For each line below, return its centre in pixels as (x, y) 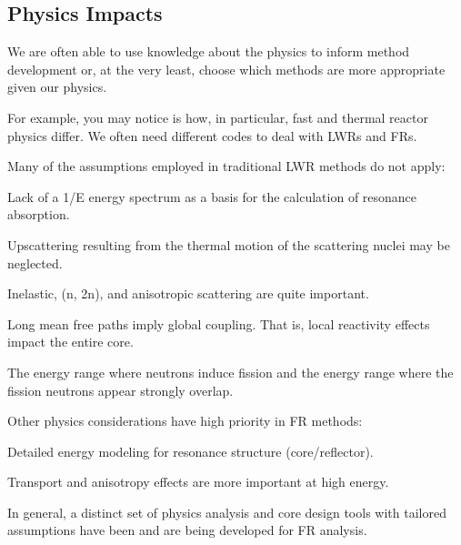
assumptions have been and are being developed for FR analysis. (187, 530)
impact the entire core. (70, 342)
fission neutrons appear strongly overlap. (120, 390)
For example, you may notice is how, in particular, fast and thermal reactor (218, 117)
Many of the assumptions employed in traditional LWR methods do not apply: (226, 166)
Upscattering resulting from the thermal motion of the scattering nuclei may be (229, 244)
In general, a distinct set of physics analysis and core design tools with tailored (227, 512)
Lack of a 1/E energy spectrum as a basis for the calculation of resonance (212, 196)
